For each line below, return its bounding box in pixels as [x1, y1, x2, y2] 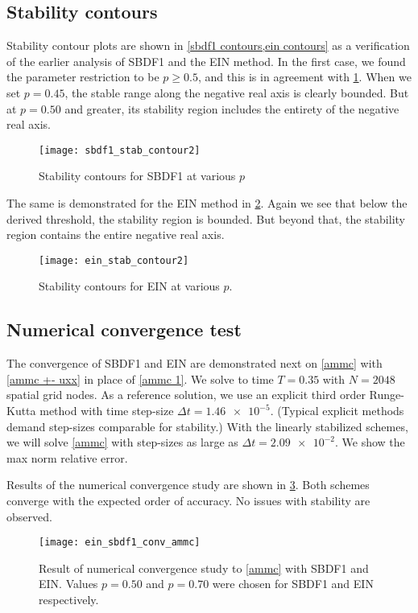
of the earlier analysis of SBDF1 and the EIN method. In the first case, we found [6, 52, 406, 69]
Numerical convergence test [6, 317, 242, 342]
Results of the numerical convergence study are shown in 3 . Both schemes [6, 476, 370, 493]
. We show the [335, 434, 405, 450]
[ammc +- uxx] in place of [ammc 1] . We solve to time [6, 370, 274, 387]
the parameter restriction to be [6, 68, 159, 85]
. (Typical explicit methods [270, 402, 404, 419]
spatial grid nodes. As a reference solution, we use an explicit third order [6, 386, 366, 403]
